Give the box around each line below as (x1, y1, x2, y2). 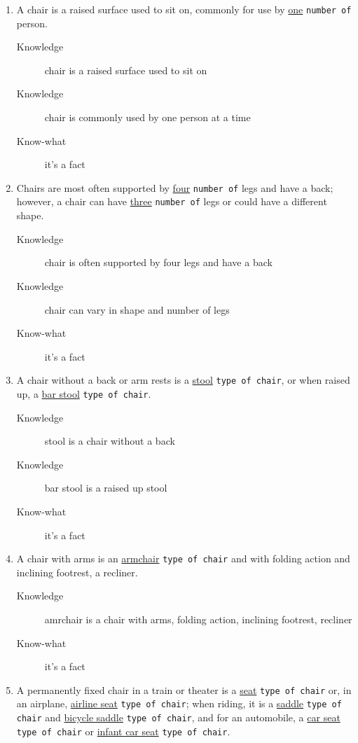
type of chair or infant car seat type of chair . (16, 723, 230, 738)
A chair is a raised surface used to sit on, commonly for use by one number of (16, 2, 352, 16)
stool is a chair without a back (44, 433, 175, 448)
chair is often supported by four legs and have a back (44, 255, 273, 270)
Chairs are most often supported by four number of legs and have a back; (16, 180, 333, 195)
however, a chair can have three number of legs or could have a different (16, 194, 327, 209)
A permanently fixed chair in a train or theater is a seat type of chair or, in (16, 682, 352, 697)
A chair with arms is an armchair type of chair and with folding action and (16, 551, 350, 566)
